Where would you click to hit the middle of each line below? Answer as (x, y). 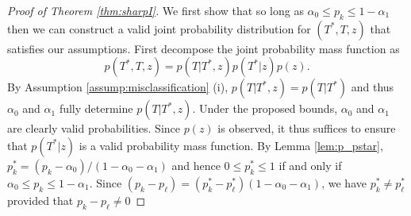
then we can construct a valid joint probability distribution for (159, 28)
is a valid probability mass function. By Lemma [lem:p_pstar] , (231, 145)
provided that (40, 200)
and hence (196, 165)
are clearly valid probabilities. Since (94, 128)
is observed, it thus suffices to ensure (307, 128)
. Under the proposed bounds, (265, 108)
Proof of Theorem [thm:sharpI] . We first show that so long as (156, 10)
